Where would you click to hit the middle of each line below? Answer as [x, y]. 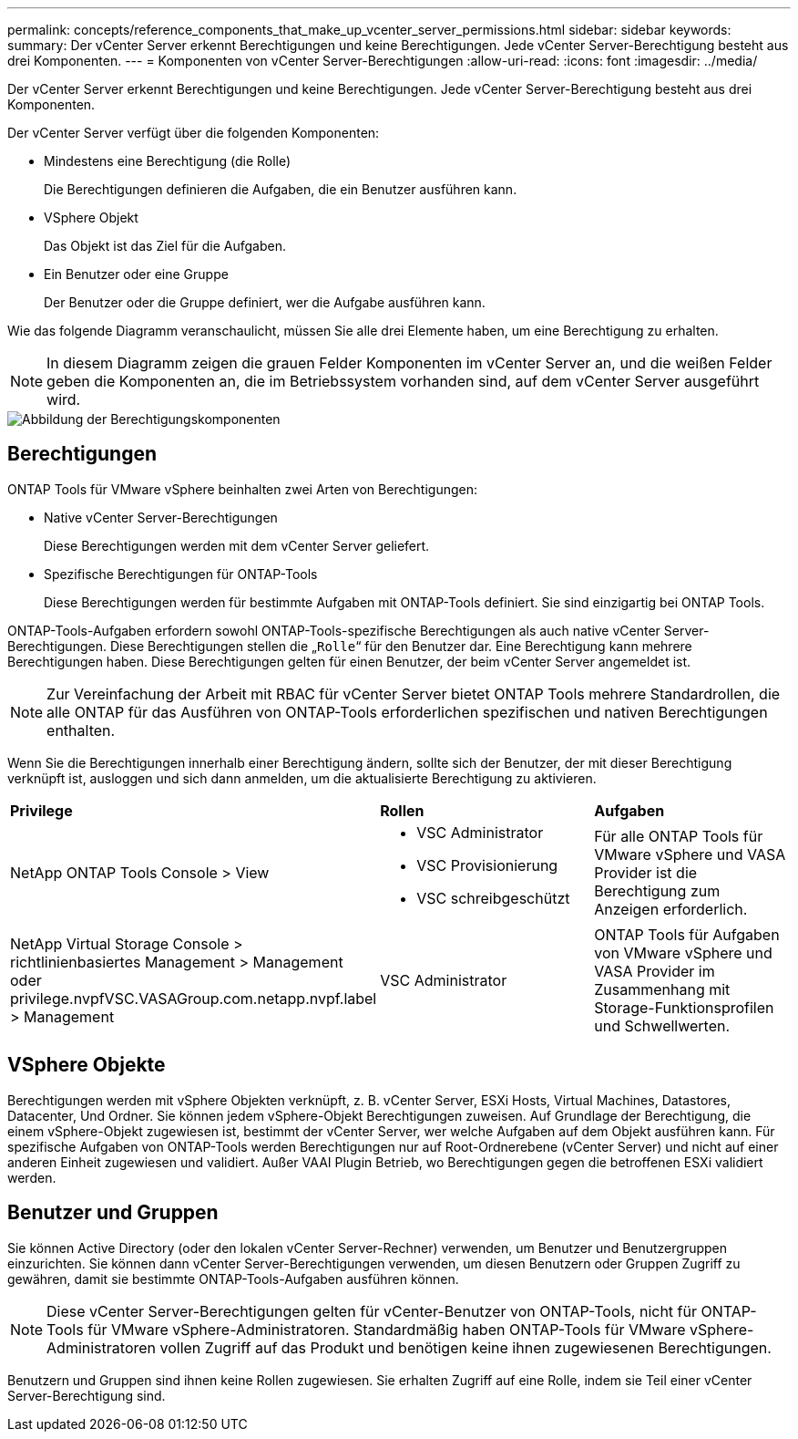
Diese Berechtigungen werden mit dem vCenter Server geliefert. [237, 545]
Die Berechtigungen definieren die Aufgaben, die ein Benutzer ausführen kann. [281, 189]
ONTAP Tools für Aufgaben [687, 934]
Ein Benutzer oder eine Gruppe [136, 274]
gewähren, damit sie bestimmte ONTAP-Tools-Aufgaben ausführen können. [233, 1279]
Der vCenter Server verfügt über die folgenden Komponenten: [194, 133]
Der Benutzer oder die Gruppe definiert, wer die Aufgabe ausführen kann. [265, 302]
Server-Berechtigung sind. [87, 1395]
